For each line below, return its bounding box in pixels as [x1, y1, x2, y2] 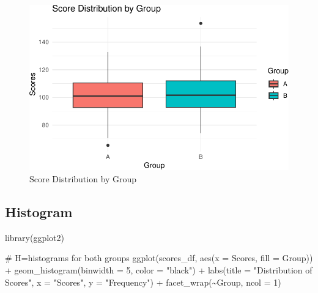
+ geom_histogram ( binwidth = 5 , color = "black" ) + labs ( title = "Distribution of [5, 263, 312, 276]
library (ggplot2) [5, 231, 64, 243]
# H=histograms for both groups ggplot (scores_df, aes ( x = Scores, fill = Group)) [5, 251, 313, 264]
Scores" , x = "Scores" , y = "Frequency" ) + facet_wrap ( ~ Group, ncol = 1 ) [5, 275, 281, 288]
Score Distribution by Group [29, 172, 137, 185]
